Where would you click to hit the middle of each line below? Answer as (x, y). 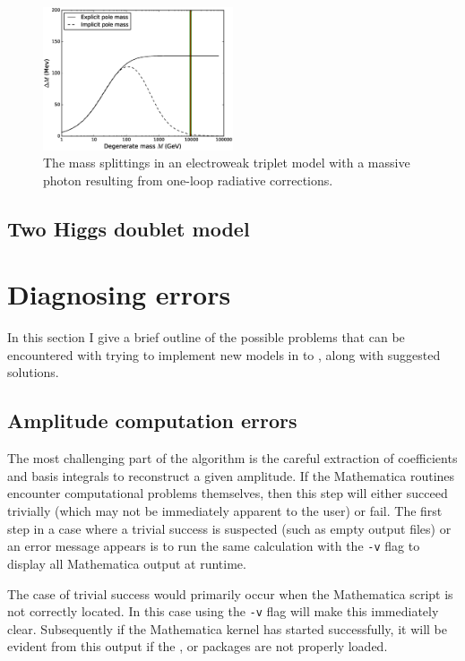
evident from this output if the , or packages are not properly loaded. (198, 646)
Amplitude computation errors (152, 421)
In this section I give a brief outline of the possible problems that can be (206, 337)
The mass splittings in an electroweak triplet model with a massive (227, 163)
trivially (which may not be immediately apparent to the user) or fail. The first (225, 511)
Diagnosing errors (119, 294)
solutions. (33, 372)
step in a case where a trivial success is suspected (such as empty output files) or (229, 528)
